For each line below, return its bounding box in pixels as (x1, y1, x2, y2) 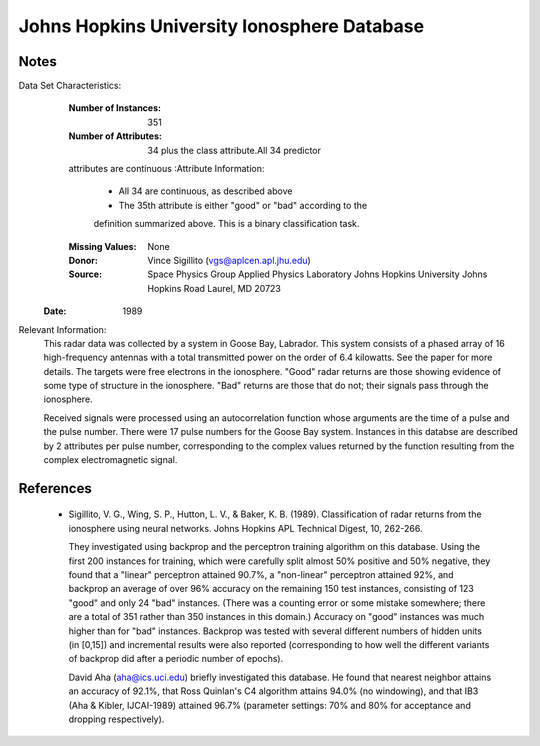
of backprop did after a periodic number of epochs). (68, 653, 284, 665)
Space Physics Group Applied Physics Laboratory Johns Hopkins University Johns (147, 268, 488, 280)
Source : (68, 268, 103, 280)
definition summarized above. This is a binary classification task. (93, 218, 360, 230)
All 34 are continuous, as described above (118, 185, 293, 197)
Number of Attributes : (68, 130, 162, 142)
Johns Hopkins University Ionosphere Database (18, 15, 425, 37)
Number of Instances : (68, 102, 162, 114)
